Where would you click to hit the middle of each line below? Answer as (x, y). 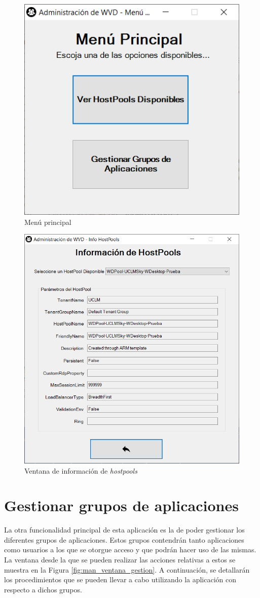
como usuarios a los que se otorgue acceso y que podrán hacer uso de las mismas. (130, 550)
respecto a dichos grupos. (43, 589)
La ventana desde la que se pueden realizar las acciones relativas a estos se (120, 560)
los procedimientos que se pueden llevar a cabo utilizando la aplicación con (120, 579)
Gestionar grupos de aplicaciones (121, 505)
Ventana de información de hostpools (81, 470)
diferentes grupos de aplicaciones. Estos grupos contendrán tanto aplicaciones (124, 539)
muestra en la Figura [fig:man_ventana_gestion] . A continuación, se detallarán (127, 569)
